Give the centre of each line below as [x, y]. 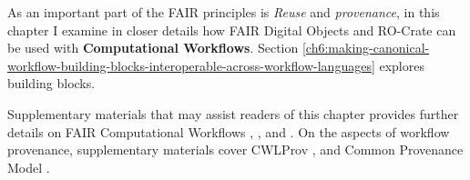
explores [402, 65]
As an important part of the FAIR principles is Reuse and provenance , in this [224, 12]
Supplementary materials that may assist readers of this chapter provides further [233, 113]
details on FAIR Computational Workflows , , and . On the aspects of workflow [229, 131]
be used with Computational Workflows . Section [153, 48]
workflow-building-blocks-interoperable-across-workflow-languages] [191, 65]
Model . [29, 167]
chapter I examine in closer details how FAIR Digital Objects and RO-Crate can [232, 30]
